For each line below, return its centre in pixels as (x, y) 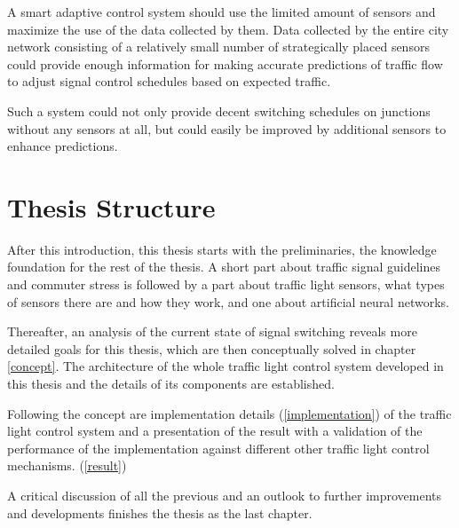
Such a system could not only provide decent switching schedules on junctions (219, 110)
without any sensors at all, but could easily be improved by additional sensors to (227, 128)
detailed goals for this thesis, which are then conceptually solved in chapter (212, 348)
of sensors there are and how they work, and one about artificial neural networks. (228, 301)
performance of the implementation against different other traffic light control (218, 448)
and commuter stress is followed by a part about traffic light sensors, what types (226, 284)
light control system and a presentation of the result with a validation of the (215, 431)
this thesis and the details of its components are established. (171, 384)
